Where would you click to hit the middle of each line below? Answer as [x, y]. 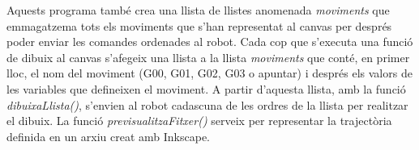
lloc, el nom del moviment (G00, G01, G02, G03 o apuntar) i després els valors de [209, 73]
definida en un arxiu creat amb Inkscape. [109, 136]
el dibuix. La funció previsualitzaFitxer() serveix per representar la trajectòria [199, 121]
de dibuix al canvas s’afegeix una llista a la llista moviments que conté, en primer [208, 57]
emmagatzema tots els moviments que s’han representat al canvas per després [199, 25]
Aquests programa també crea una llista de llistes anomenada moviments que [198, 10]
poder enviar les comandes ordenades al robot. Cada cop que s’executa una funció [210, 42]
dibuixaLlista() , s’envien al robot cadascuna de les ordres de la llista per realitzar [207, 104]
